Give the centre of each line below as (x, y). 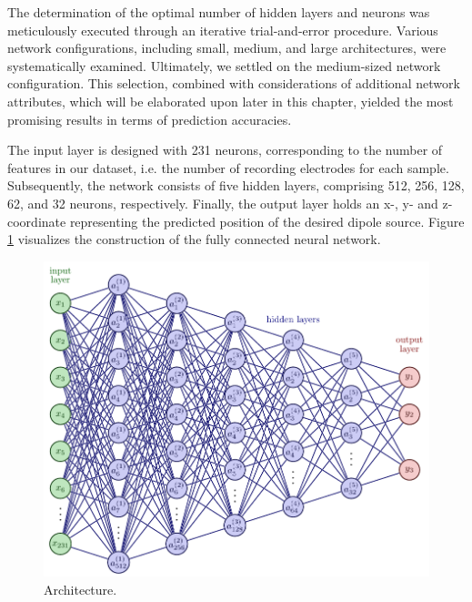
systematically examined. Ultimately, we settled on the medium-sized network (224, 65)
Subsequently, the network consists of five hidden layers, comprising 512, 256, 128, (236, 185)
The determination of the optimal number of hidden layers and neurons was (219, 12)
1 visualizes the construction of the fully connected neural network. (194, 239)
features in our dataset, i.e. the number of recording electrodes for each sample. (228, 167)
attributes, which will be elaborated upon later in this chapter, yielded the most (231, 101)
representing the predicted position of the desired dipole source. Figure (267, 221)
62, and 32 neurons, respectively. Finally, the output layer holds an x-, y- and (223, 203)
